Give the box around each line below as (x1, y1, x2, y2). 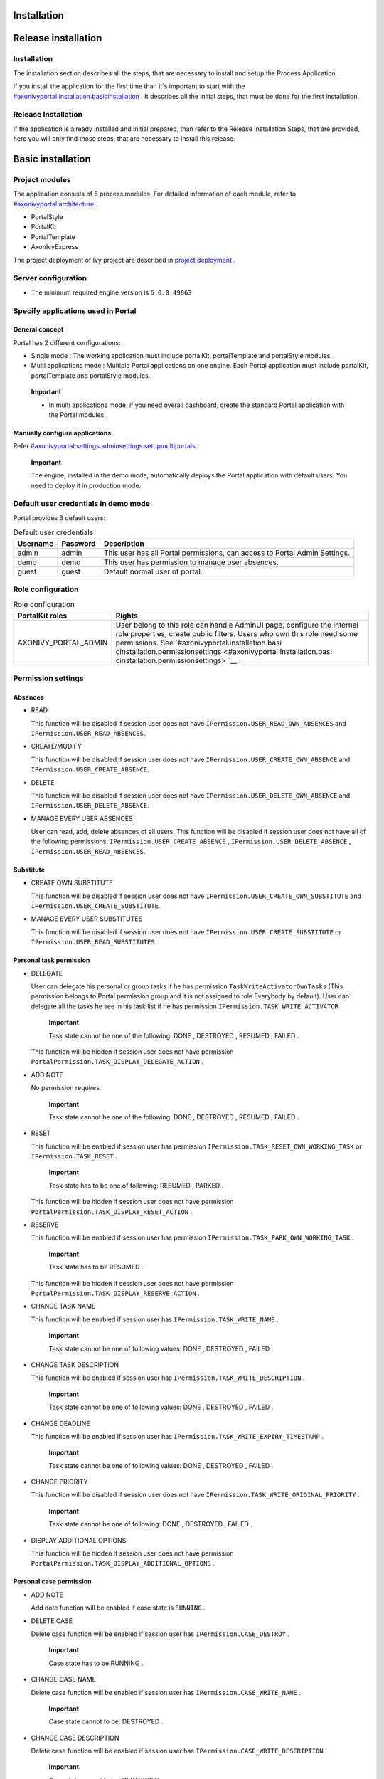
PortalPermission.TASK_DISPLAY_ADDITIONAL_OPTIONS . (31, 1559, 215, 1568)
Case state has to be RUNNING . (48, 1659, 144, 1667)
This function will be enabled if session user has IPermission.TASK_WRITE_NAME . (31, 1315, 279, 1324)
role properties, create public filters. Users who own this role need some (115, 628, 358, 638)
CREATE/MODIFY (31, 742, 82, 751)
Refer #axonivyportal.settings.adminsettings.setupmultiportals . (13, 442, 199, 450)
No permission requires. (31, 1084, 102, 1092)
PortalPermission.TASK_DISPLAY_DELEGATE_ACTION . (31, 1057, 204, 1066)
